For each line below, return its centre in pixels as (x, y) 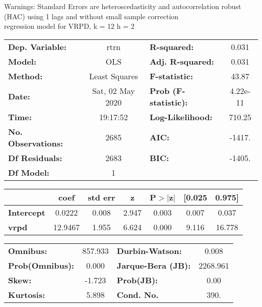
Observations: (36, 143)
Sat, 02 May (113, 90)
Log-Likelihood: (181, 117)
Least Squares (113, 76)
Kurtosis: (27, 294)
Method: (25, 76)
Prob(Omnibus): (41, 265)
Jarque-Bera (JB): (154, 265)
